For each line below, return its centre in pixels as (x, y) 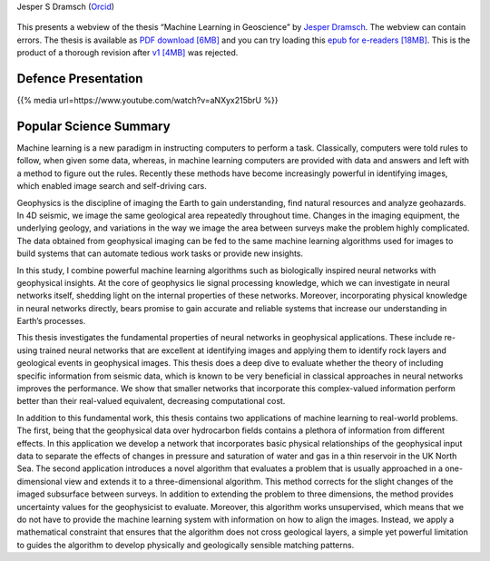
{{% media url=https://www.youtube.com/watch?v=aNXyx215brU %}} (147, 101)
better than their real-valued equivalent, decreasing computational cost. (151, 401)
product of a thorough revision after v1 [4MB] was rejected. (127, 53)
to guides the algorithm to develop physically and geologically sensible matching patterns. (186, 545)
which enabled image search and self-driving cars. (112, 186)
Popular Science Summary (94, 126)
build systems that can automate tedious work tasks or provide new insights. (160, 253)
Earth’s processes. (51, 321)
